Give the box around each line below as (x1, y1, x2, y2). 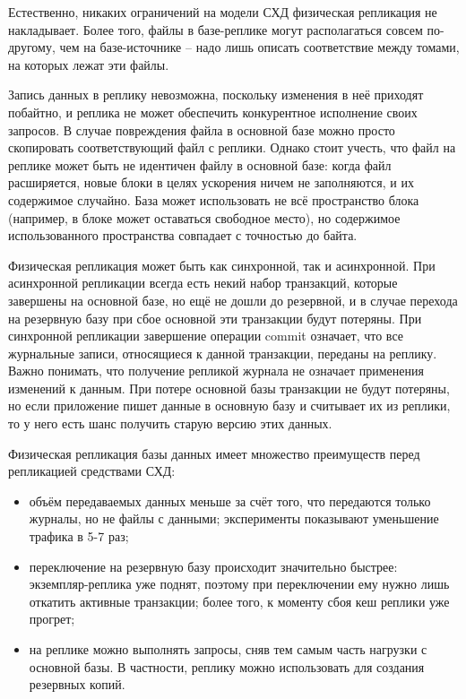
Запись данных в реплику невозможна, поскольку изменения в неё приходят (8, 85, 424, 104)
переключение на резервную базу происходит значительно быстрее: (29, 557, 398, 575)
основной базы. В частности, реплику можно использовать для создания (29, 657, 425, 676)
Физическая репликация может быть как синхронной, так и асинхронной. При (8, 255, 436, 274)
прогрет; (29, 609, 75, 628)
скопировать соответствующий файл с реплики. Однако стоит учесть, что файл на (8, 138, 456, 157)
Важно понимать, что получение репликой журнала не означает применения (8, 361, 424, 380)
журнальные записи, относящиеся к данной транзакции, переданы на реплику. (8, 343, 437, 362)
